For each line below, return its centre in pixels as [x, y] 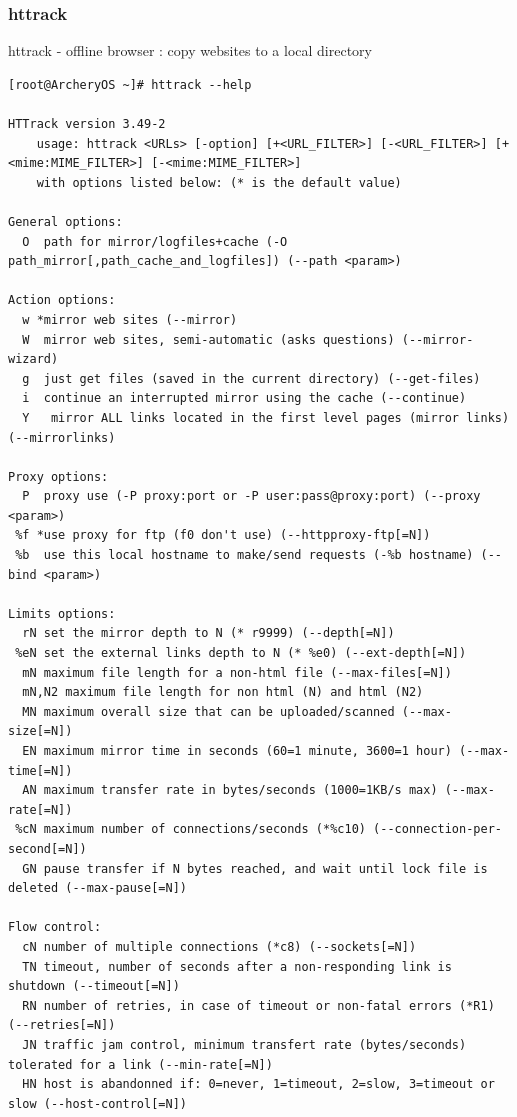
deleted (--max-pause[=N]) [97, 888]
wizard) [33, 359]
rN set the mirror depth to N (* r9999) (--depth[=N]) [208, 633]
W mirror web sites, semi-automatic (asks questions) [208, 339]
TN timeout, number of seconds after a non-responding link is [237, 966]
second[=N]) [47, 848]
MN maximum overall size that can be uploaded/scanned [208, 711]
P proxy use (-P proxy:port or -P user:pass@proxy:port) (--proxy [251, 496]
